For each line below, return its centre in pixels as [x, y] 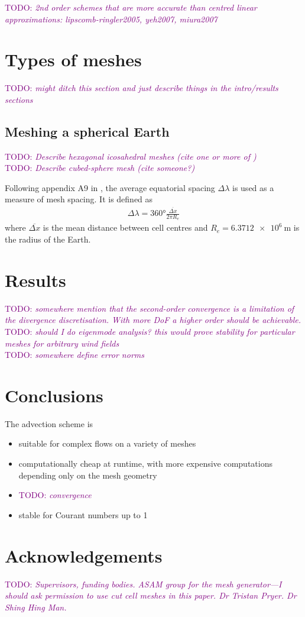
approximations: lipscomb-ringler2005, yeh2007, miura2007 [111, 19]
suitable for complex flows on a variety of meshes [107, 443]
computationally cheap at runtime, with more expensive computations [145, 463]
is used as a [253, 187]
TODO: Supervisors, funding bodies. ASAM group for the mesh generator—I [143, 584]
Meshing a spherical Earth [87, 131]
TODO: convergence [55, 495]
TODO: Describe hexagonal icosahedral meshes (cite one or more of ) [131, 156]
